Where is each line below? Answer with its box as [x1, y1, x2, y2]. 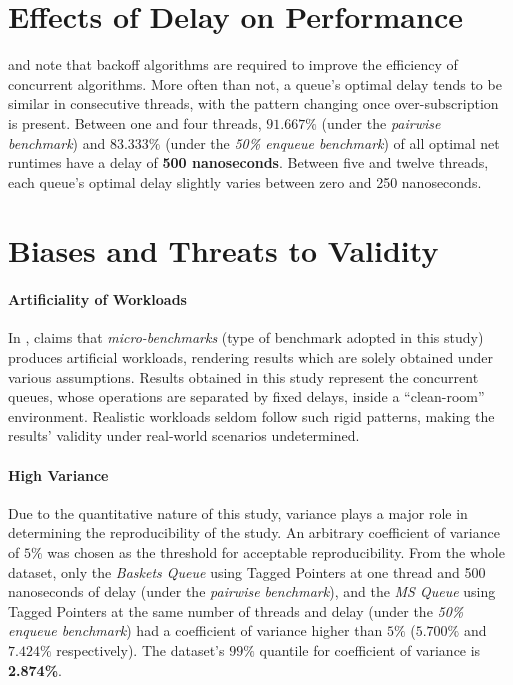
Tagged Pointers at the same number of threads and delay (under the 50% [8, 600, 464, 621]
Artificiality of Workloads [8, 289, 187, 310]
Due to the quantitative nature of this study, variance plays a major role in [8, 502, 468, 523]
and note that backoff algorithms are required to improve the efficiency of [8, 54, 458, 75]
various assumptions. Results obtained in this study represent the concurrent [8, 366, 479, 387]
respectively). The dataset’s [56, 639, 225, 660]
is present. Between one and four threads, [8, 112, 262, 133]
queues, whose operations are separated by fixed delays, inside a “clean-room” [8, 386, 485, 407]
